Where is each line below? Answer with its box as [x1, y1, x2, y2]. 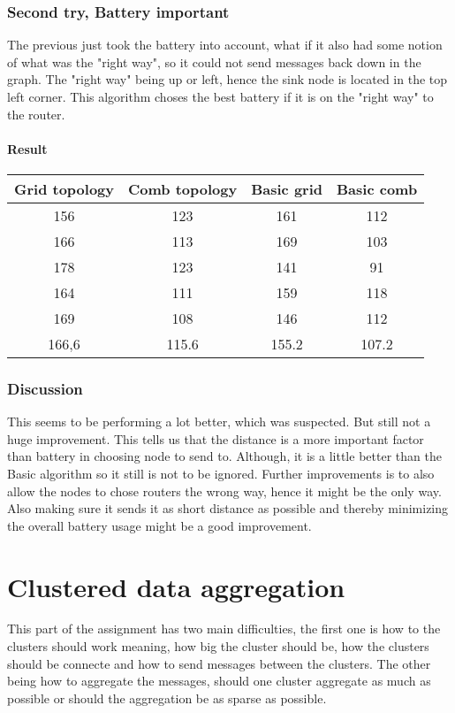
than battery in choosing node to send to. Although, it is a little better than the [7, 447, 442, 465]
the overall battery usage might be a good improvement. [7, 516, 312, 534]
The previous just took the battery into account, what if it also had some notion [7, 35, 443, 54]
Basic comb [337, 178, 418, 199]
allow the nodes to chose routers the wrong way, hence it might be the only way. [7, 481, 442, 500]
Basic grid [251, 178, 323, 199]
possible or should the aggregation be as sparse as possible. [7, 688, 327, 707]
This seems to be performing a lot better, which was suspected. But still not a [7, 412, 431, 431]
